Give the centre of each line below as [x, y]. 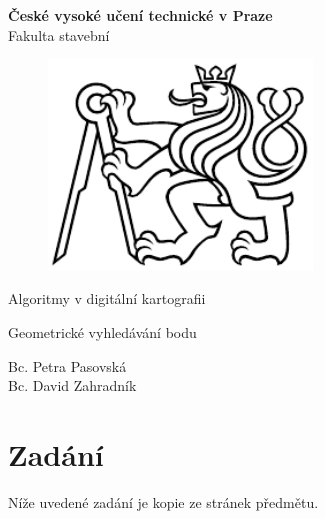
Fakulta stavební [59, 34]
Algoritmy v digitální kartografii [107, 298]
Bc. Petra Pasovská [67, 365]
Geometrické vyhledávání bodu [102, 332]
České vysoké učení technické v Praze [140, 15]
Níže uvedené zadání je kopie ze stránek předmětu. [163, 501]
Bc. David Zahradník [72, 385]
